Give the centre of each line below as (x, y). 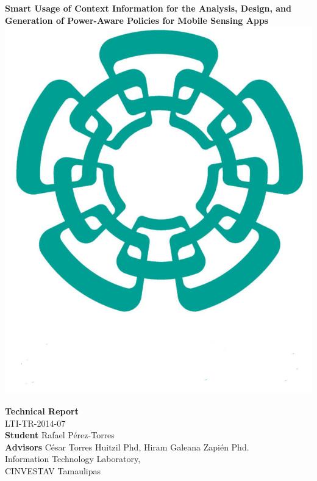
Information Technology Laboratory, (73, 459)
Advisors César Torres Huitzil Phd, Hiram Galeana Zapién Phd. (127, 447)
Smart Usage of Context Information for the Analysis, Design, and (148, 8)
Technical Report (42, 410)
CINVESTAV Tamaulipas (53, 470)
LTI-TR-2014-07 (35, 423)
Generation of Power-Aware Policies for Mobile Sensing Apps (137, 20)
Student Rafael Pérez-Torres (60, 435)
